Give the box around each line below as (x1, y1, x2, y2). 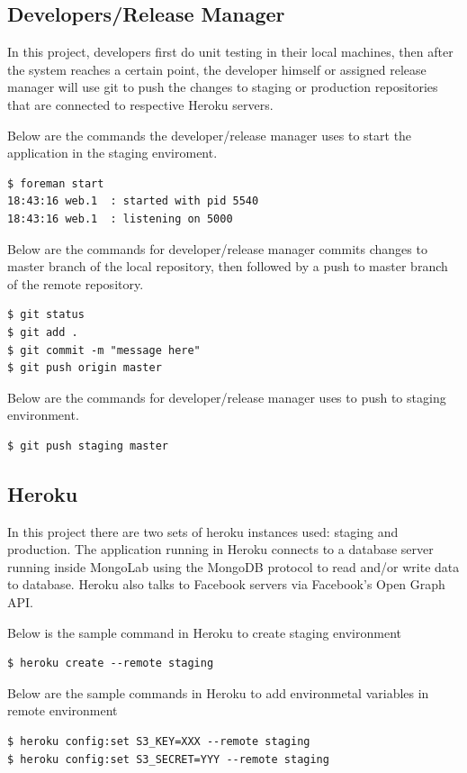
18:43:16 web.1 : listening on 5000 (7, 212, 233, 225)
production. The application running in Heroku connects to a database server (7, 540, 434, 559)
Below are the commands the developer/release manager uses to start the (7, 125, 412, 144)
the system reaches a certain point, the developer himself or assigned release (7, 59, 427, 78)
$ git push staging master (7, 439, 168, 452)
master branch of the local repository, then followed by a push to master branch (7, 257, 448, 276)
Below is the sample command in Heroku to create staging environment (7, 623, 401, 641)
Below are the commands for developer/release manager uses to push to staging (7, 387, 446, 406)
